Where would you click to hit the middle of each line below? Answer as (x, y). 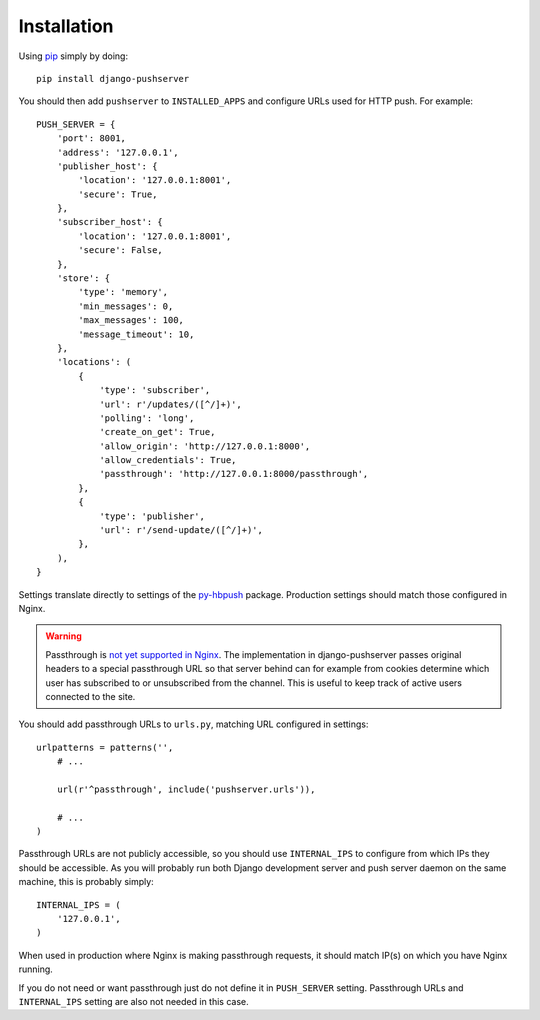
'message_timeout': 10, (136, 334)
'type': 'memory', (123, 292)
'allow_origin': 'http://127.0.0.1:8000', (205, 446)
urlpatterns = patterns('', (105, 747)
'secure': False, (121, 250)
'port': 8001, (91, 138)
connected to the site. (90, 696)
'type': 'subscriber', (155, 390)
